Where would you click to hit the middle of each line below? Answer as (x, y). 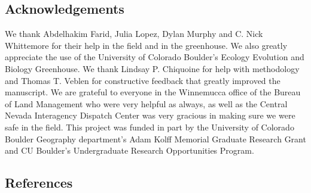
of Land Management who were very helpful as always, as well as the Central (146, 103)
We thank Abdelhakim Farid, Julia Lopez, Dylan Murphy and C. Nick (134, 34)
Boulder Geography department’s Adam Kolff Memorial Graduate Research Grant (155, 138)
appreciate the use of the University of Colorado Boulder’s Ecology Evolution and (155, 57)
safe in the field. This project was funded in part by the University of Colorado (150, 127)
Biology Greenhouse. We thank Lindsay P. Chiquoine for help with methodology (152, 68)
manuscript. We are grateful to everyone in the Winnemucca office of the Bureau (153, 92)
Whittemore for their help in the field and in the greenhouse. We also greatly (146, 45)
